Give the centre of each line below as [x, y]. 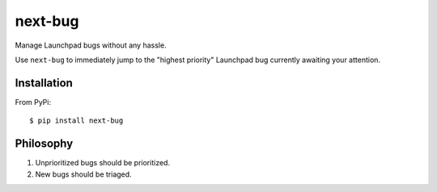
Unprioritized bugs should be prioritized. [102, 163]
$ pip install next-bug [76, 121]
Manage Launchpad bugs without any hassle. [91, 45]
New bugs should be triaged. [84, 174]
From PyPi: [33, 102]
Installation [44, 83]
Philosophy [44, 144]
